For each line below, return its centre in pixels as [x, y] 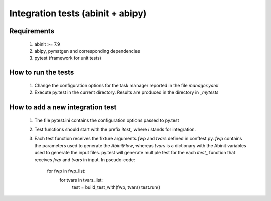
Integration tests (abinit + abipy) [78, 13]
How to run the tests [42, 73]
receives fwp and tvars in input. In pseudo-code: [85, 160]
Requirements [32, 31]
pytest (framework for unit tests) [68, 58]
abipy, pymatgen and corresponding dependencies [87, 51]
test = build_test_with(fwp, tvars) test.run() [116, 187]
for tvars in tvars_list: [81, 180]
